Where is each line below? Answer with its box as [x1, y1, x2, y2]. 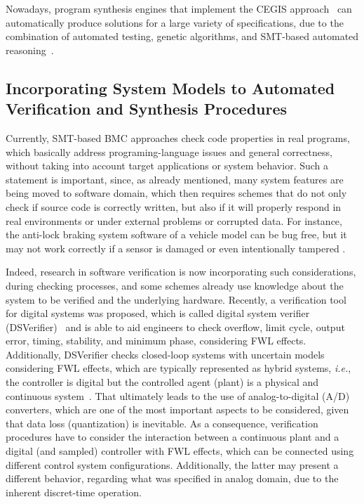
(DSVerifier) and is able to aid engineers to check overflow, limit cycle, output [6, 319, 345, 334]
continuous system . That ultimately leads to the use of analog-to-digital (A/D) [6, 388, 350, 403]
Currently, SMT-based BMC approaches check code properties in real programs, [6, 130, 350, 145]
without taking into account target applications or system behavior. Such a [6, 158, 329, 173]
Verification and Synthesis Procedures [6, 98, 288, 119]
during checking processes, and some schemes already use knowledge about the [6, 278, 344, 292]
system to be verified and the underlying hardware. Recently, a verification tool [6, 292, 346, 306]
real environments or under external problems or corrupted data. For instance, [6, 213, 342, 228]
